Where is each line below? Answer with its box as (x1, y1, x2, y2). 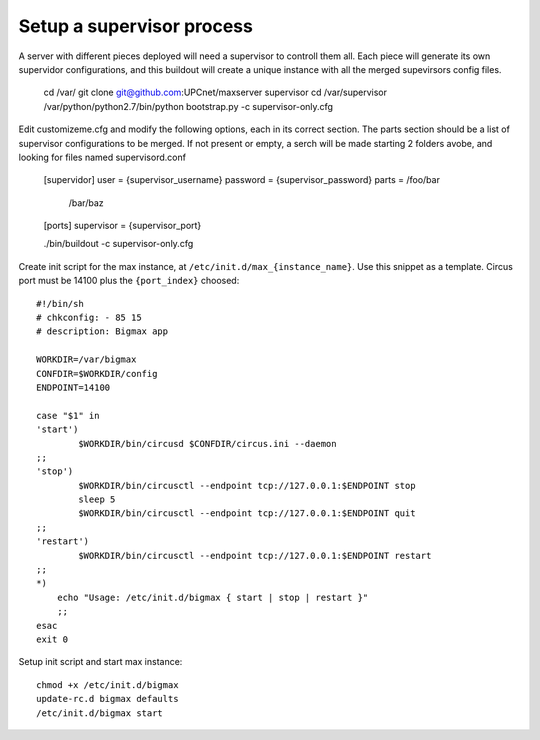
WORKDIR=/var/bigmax (36, 354, 137, 365)
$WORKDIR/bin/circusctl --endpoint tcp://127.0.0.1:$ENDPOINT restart (78, 550, 432, 561)
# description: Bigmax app (36, 326, 169, 337)
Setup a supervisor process (18, 15, 254, 37)
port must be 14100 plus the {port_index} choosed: (18, 275, 240, 287)
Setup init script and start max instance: (18, 656, 183, 668)
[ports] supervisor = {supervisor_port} (43, 220, 202, 232)
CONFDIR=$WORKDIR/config (36, 368, 158, 379)
